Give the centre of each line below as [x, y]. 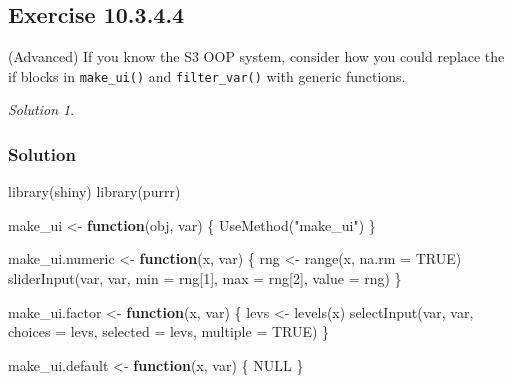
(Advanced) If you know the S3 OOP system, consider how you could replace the [256, 56]
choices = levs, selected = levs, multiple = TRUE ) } [169, 331]
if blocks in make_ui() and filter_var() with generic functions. [207, 75]
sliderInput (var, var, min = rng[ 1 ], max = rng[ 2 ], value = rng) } [205, 278]
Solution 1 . [41, 109]
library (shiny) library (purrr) [94, 191]
